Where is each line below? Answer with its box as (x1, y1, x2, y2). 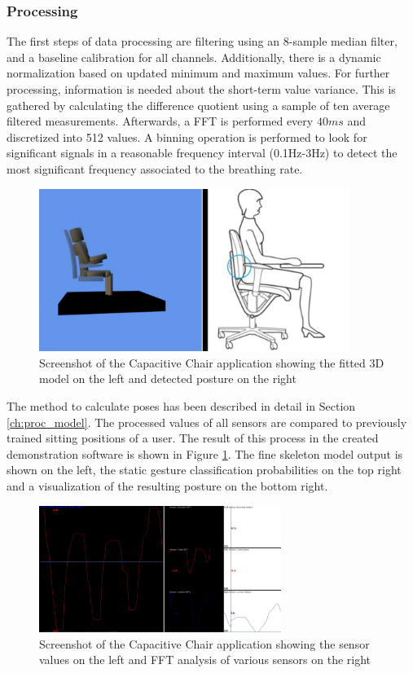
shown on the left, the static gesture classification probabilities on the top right (7, 461, 402, 478)
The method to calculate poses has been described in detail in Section (7, 398, 356, 415)
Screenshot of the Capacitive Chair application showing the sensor (39, 635, 370, 652)
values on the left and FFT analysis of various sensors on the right (39, 651, 371, 668)
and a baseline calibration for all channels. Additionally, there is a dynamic (7, 48, 381, 65)
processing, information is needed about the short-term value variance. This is (7, 81, 396, 97)
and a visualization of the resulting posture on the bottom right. (7, 477, 328, 495)
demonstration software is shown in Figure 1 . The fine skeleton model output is (7, 445, 403, 462)
